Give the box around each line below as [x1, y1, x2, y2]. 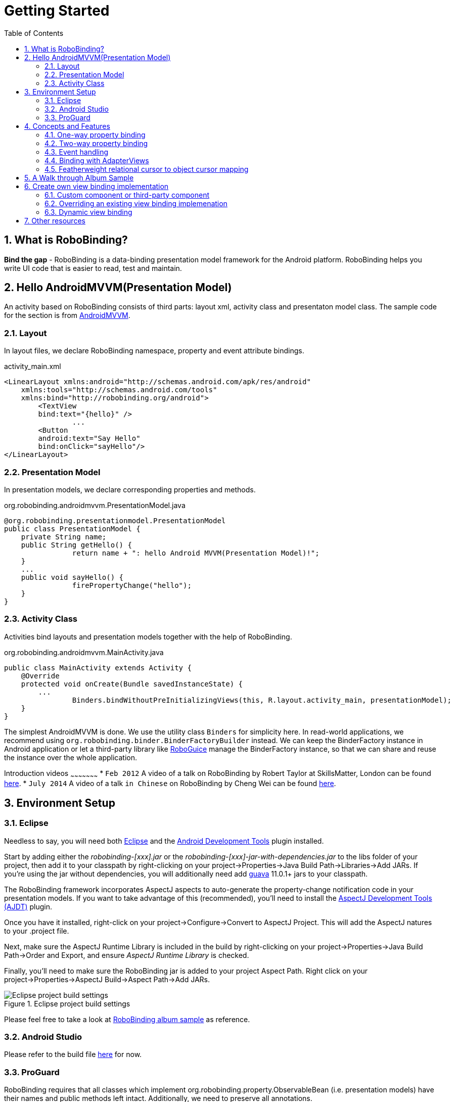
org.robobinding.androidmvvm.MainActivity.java [4, 648, 164, 657]
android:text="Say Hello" [38, 434, 141, 443]
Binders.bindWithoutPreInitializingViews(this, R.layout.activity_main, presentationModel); [72, 696, 452, 704]
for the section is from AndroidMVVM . [4, 311, 130, 320]
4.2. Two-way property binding [44, 139, 148, 148]
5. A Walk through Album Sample [24, 173, 134, 182]
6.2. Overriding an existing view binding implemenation [44, 199, 228, 208]
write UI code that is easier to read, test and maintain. [4, 263, 182, 272]
